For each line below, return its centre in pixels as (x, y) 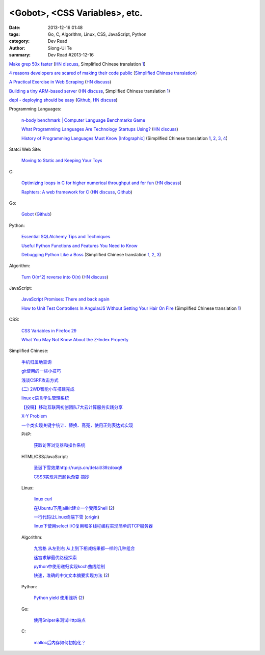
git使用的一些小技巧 (41, 371)
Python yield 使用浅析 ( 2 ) (59, 598)
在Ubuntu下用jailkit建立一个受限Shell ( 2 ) (74, 508)
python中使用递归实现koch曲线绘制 (69, 567)
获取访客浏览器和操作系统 (59, 445)
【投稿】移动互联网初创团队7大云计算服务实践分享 (72, 407)
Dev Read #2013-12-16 (71, 55)
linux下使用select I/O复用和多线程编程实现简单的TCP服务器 (93, 526)
